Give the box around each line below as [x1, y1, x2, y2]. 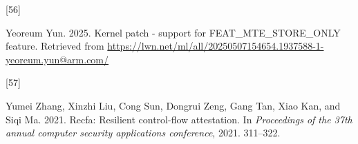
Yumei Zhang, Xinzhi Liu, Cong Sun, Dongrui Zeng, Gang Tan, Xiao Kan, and [6, 98, 341, 112]
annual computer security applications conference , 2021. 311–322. [6, 125, 281, 140]
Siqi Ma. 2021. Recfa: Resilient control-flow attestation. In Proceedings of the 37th [6, 112, 352, 126]
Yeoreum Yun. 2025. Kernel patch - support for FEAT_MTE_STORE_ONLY [6, 25, 341, 39]
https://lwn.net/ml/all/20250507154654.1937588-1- [107, 39, 324, 53]
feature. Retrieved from [6, 39, 104, 53]
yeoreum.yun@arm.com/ [6, 52, 109, 66]
